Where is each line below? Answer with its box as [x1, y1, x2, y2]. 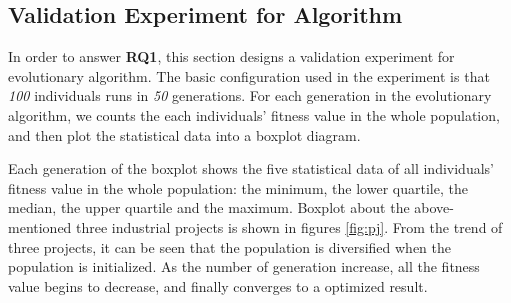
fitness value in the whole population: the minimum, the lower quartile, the [8, 177, 468, 198]
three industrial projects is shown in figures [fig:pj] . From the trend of [76, 216, 503, 237]
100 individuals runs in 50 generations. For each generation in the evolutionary [8, 85, 492, 106]
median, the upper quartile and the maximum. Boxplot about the [8, 197, 410, 218]
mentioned [8, 216, 72, 237]
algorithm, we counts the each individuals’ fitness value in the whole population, [8, 104, 500, 125]
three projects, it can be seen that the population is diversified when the [8, 236, 451, 257]
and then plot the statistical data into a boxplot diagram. [8, 124, 361, 145]
